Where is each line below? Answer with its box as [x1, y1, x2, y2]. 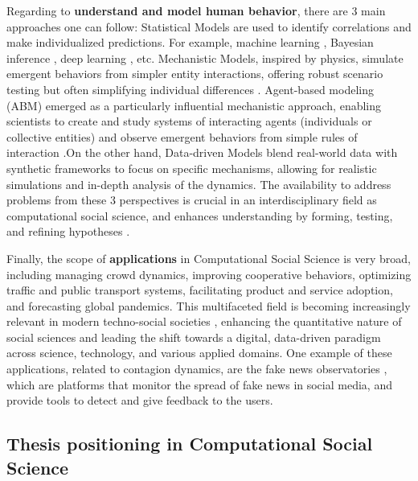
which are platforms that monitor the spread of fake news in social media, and [6, 376, 392, 393]
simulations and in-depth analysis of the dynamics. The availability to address [6, 175, 391, 192]
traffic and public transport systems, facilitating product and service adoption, [6, 282, 393, 298]
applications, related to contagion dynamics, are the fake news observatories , [6, 360, 387, 377]
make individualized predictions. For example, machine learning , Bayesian [6, 34, 374, 51]
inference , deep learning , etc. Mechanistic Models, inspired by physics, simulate [6, 49, 404, 66]
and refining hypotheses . [6, 223, 130, 240]
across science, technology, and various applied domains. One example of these [6, 344, 392, 361]
